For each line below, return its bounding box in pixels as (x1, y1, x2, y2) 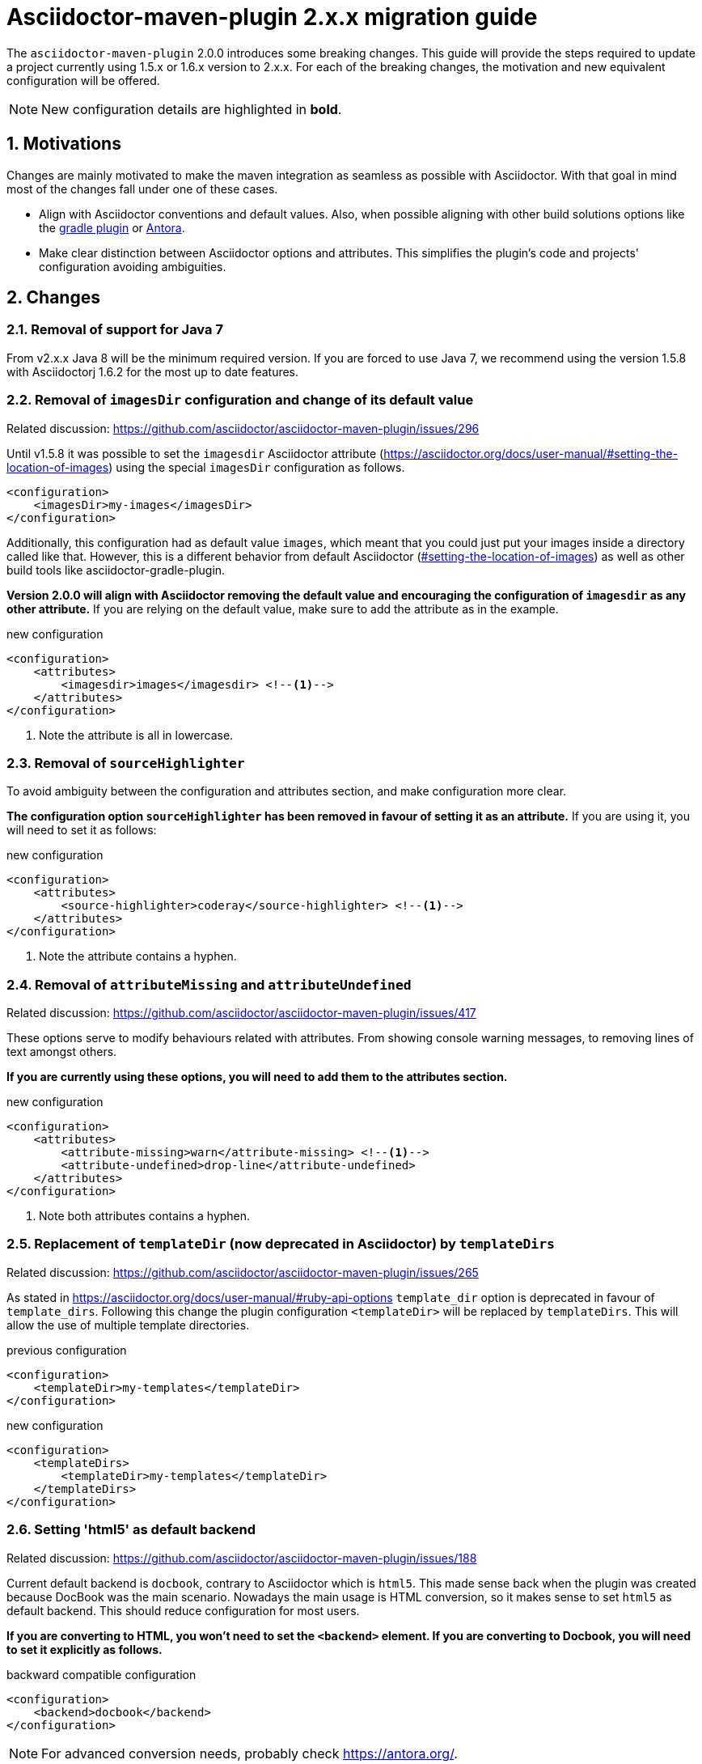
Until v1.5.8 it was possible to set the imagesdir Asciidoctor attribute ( (6, 446, 384, 460)
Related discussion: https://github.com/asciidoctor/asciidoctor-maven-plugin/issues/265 (6, 1265, 479, 1279)
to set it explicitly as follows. (6, 1642, 163, 1656)
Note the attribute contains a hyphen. (39, 949, 237, 964)
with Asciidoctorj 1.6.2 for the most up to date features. (6, 364, 299, 379)
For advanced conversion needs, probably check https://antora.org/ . (41, 1745, 458, 1762)
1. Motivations (6, 134, 121, 155)
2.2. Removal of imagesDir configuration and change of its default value (6, 392, 474, 409)
